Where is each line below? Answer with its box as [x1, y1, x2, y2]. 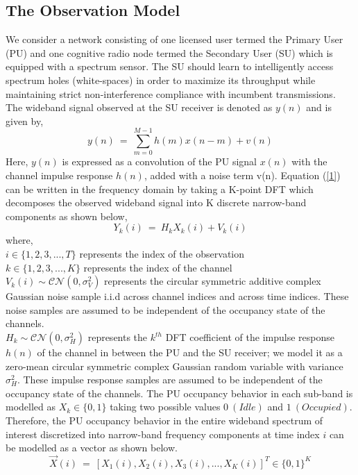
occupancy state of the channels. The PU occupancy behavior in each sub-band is [6, 385, 353, 400]
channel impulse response [6, 168, 113, 183]
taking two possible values [110, 399, 221, 414]
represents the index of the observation [79, 247, 245, 261]
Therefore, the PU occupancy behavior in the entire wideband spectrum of [6, 412, 323, 427]
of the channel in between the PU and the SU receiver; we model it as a [37, 345, 343, 360]
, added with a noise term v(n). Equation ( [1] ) [144, 168, 341, 183]
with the [291, 154, 327, 169]
